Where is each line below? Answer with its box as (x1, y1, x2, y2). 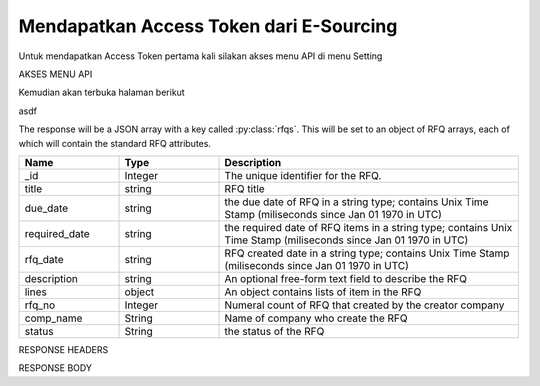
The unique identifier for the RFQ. (224, 168, 382, 182)
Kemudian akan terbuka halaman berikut (18, 86, 185, 99)
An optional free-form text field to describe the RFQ (224, 271, 467, 285)
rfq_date (24, 252, 64, 266)
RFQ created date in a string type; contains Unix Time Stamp (224, 246, 510, 260)
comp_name (24, 311, 83, 325)
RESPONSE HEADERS (18, 343, 109, 355)
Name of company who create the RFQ (224, 311, 409, 325)
